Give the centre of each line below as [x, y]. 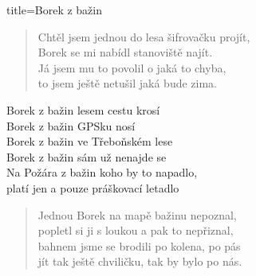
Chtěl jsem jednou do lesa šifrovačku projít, [144, 36]
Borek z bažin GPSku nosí [71, 125]
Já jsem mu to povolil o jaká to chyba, [132, 67]
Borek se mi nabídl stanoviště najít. [125, 52]
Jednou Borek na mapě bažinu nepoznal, [137, 214]
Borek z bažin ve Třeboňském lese [90, 141]
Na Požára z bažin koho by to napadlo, [102, 172]
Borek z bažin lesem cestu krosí [83, 109]
